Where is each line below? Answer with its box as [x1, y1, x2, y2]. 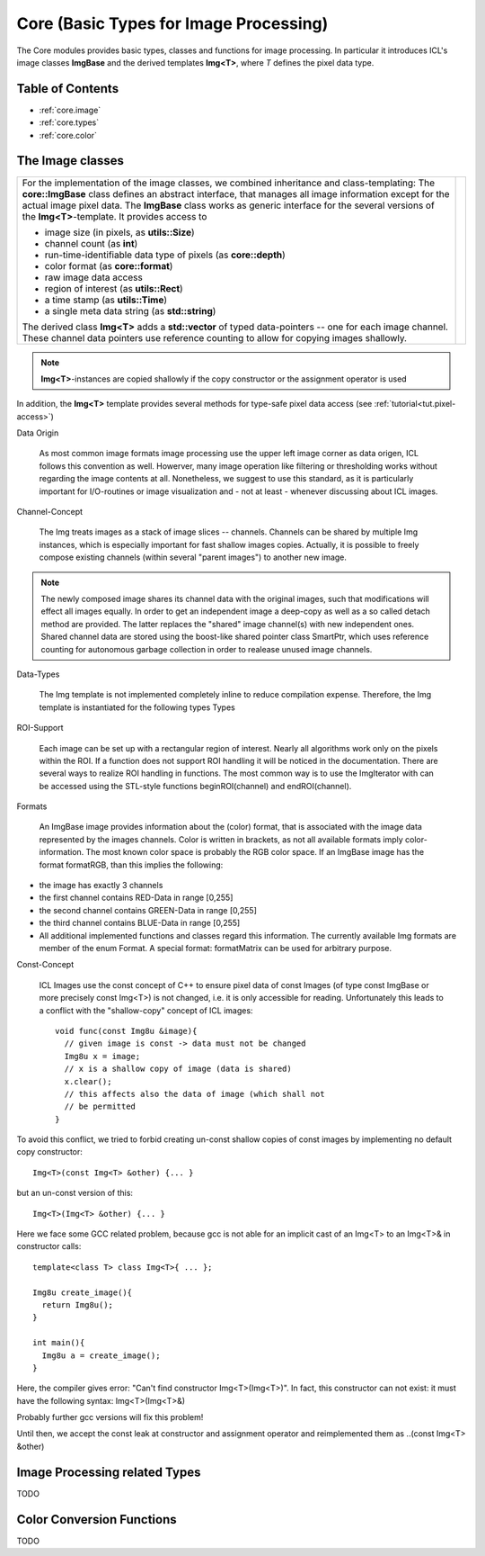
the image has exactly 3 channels [39, 880, 163, 891]
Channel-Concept [16, 507, 84, 517]
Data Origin [16, 427, 59, 438]
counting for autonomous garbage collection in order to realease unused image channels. [40, 643, 373, 654]
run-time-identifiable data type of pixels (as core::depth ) [44, 248, 287, 261]
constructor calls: [16, 1241, 82, 1252]
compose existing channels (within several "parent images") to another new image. [39, 552, 348, 562]
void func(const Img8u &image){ [55, 1026, 198, 1036]
